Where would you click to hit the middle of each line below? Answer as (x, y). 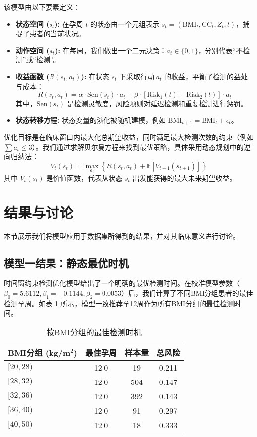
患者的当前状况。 (57, 33)
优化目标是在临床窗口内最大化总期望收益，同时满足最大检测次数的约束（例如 (129, 137)
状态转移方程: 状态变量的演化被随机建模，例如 (91, 120)
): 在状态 (95, 76)
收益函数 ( (32, 76)
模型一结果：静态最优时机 (66, 262)
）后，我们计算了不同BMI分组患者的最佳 (187, 293)
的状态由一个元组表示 (125, 24)
